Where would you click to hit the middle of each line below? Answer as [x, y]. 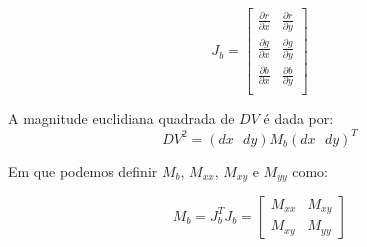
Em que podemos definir [83, 170]
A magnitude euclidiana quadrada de [121, 118]
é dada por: [298, 118]
